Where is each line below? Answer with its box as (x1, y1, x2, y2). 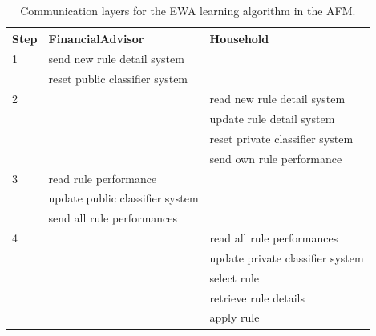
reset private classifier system (209, 130, 354, 146)
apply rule (209, 309, 260, 326)
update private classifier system (209, 249, 364, 266)
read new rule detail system (209, 90, 346, 107)
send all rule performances (48, 210, 178, 226)
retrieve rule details (209, 289, 305, 306)
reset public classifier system (48, 70, 188, 87)
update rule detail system (209, 110, 335, 126)
